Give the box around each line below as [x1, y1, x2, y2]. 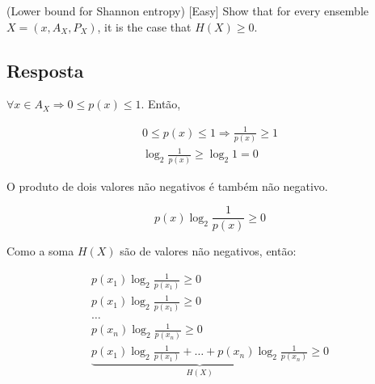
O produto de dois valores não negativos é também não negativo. [6, 177, 328, 194]
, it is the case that [97, 18, 192, 35]
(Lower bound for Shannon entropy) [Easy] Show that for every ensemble [6, 2, 369, 19]
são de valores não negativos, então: [120, 243, 297, 260]
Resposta [6, 57, 84, 82]
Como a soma [6, 243, 74, 260]
